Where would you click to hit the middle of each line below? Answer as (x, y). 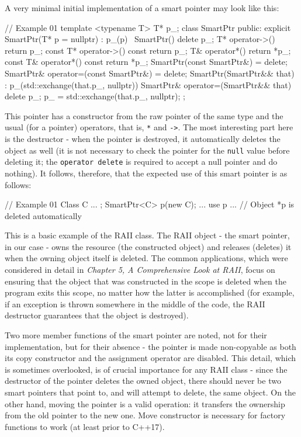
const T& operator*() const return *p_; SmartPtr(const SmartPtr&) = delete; (146, 62)
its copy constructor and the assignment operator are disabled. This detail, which (150, 358)
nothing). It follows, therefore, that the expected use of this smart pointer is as (146, 173)
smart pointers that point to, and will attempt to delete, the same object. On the (150, 392)
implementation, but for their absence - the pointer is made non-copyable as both (150, 346)
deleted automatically (43, 215)
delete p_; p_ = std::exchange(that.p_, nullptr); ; (95, 96)
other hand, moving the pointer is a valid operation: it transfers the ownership (145, 403)
